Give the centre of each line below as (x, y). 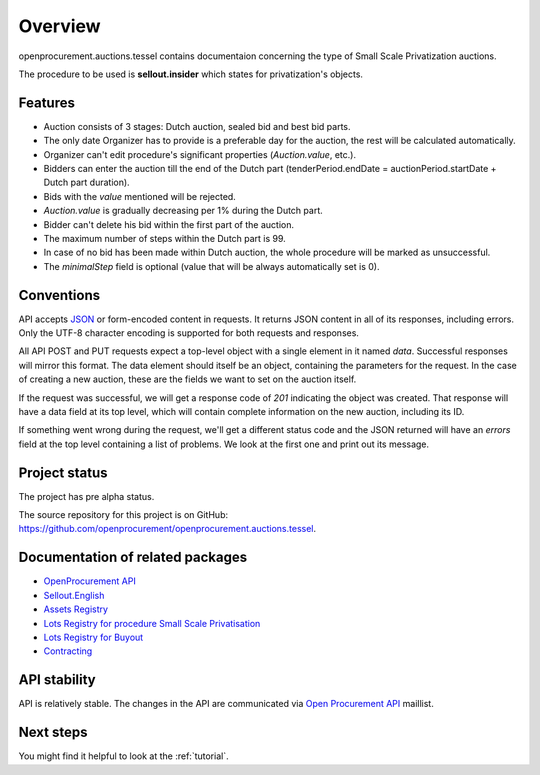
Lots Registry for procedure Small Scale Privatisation (152, 623)
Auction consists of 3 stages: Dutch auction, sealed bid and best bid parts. (197, 126)
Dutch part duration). (86, 182)
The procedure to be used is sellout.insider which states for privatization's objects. (191, 74)
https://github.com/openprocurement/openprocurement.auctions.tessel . (167, 529)
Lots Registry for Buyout (93, 637)
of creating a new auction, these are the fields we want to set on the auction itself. (187, 379)
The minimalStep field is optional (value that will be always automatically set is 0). (211, 266)
